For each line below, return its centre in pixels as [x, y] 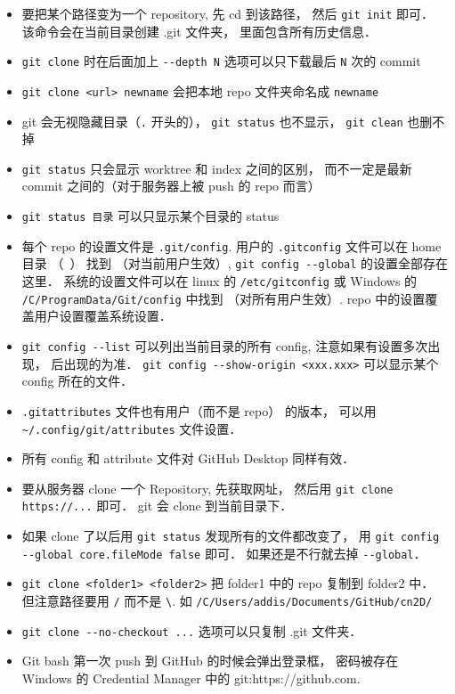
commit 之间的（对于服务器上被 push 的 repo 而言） [171, 186]
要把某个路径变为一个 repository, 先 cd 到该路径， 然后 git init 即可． [228, 13]
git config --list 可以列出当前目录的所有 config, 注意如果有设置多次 [225, 345]
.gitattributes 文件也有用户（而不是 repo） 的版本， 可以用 [199, 410]
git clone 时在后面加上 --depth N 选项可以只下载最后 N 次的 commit [221, 61]
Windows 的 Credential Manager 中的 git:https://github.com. [191, 678]
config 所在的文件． [77, 381]
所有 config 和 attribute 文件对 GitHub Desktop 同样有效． [188, 458]
